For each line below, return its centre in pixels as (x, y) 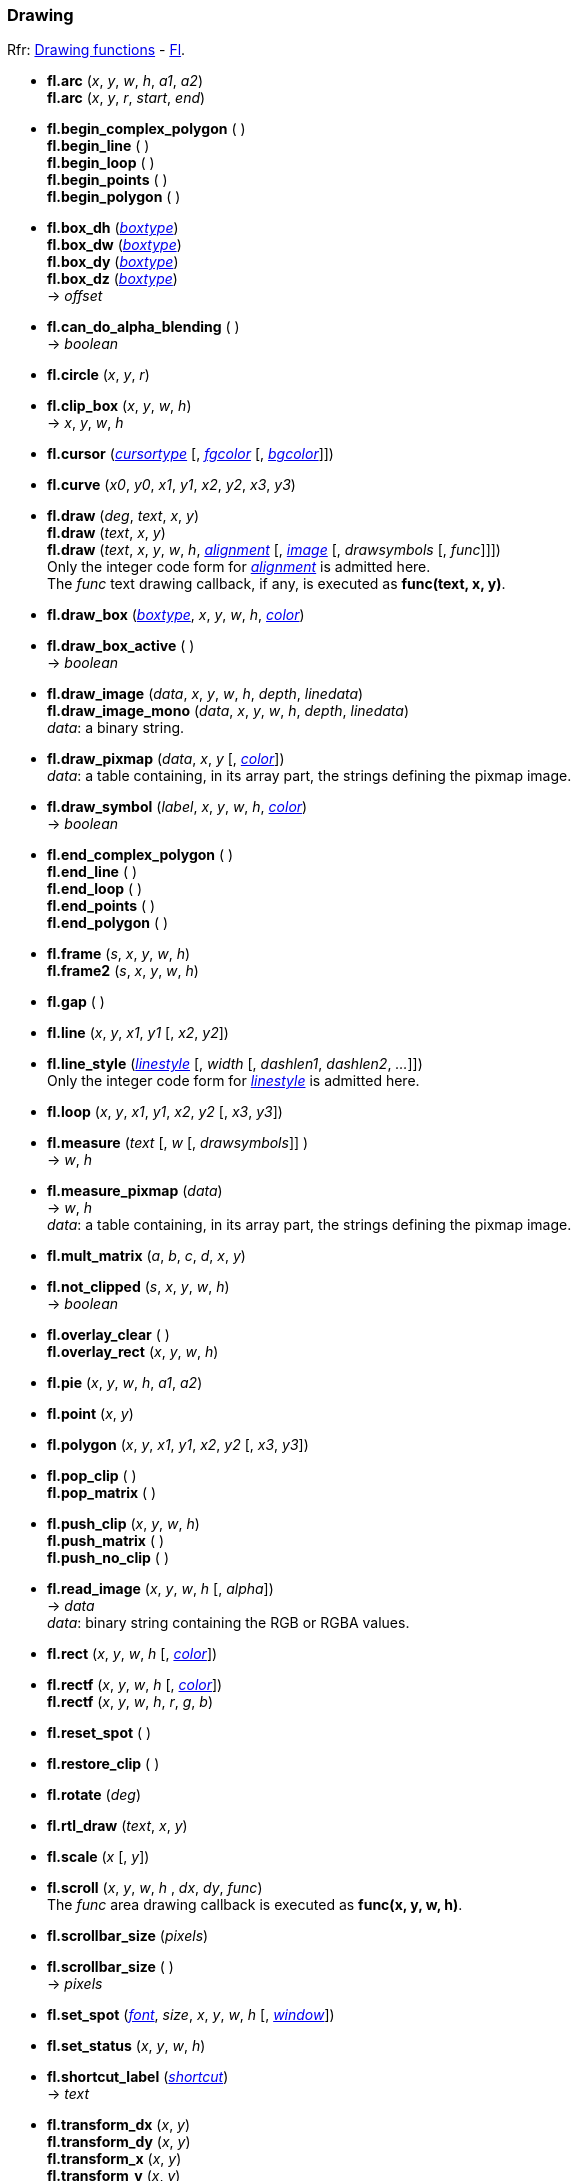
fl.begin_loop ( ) (101, 163)
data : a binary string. (116, 728)
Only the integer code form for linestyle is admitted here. (233, 1081)
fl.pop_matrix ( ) (102, 1493)
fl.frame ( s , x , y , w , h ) (119, 954)
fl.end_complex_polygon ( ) (140, 855)
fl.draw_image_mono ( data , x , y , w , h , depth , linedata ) (228, 711)
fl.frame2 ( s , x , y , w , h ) (123, 971)
